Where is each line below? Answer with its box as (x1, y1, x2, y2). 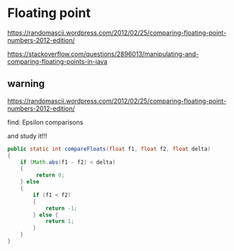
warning (7, 78, 45, 90)
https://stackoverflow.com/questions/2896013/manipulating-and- (7, 50, 199, 58)
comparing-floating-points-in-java (7, 57, 108, 65)
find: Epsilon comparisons (7, 118, 84, 126)
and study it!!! (7, 131, 48, 140)
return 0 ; (35, 172, 65, 179)
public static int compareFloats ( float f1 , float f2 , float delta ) (7, 145, 211, 152)
